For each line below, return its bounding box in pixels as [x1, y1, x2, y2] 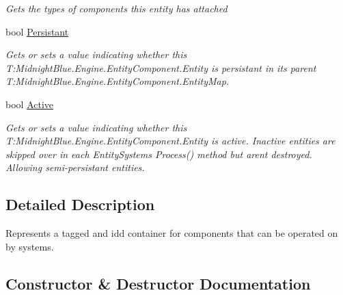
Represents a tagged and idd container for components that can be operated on [5, 226, 338, 240]
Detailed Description [5, 194, 155, 215]
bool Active [5, 97, 54, 111]
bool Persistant [5, 24, 69, 38]
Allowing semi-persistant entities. [5, 160, 145, 175]
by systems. [5, 239, 54, 253]
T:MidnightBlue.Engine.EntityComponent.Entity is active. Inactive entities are [5, 133, 335, 148]
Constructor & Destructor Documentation [5, 272, 311, 294]
